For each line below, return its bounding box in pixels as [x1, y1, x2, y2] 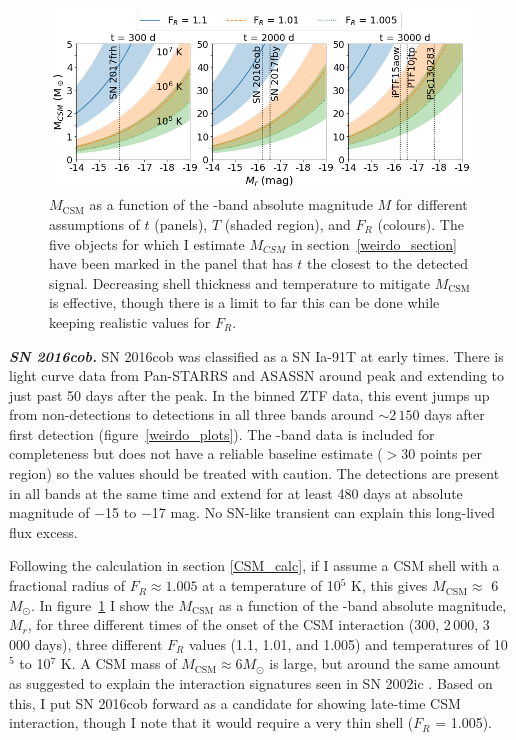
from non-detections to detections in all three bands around [9, 404, 374, 425]
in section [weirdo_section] [291, 233, 457, 254]
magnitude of [9, 502, 90, 523]
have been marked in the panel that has [49, 253, 293, 274]
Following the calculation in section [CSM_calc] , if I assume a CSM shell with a [9, 555, 500, 576]
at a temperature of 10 [202, 575, 341, 596]
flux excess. [9, 521, 78, 542]
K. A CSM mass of [60, 653, 177, 674]
